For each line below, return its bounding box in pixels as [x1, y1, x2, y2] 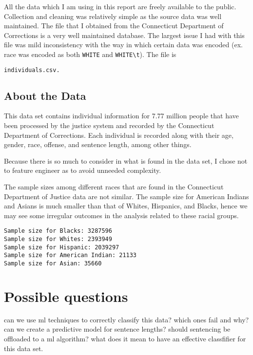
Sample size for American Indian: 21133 [4, 252, 137, 259]
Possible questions [4, 286, 128, 306]
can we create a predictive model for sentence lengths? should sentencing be [4, 324, 231, 334]
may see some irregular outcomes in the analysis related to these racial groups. [4, 210, 239, 220]
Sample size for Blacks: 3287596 [4, 227, 112, 235]
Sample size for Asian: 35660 [4, 260, 102, 267]
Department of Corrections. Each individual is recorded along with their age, [4, 130, 234, 140]
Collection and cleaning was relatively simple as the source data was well [4, 11, 222, 21]
